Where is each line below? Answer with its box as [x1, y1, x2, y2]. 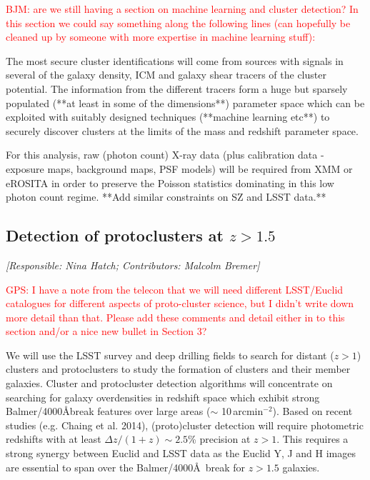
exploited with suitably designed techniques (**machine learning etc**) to [6, 109, 330, 124]
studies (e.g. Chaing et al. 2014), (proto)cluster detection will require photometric [6, 417, 364, 432]
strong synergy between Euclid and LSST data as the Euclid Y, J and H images [6, 446, 356, 461]
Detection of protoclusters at [6, 224, 224, 246]
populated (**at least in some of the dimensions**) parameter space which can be [6, 95, 365, 110]
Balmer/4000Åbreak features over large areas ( [6, 404, 211, 419]
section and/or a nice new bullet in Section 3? [6, 324, 207, 339]
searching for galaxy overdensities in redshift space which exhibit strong [6, 389, 320, 404]
